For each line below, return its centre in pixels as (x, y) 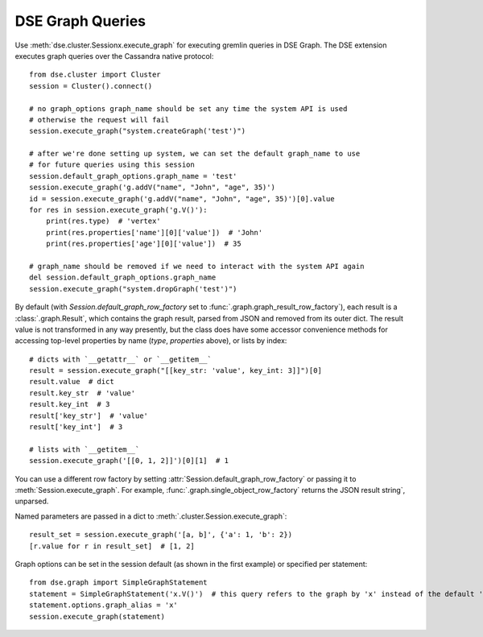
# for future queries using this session (112, 165)
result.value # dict (72, 382)
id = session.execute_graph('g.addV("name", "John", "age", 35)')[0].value (182, 199)
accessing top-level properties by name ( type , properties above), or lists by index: (151, 341)
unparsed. (32, 501)
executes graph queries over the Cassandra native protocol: (114, 56)
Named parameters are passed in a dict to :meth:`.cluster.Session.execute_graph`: (151, 516)
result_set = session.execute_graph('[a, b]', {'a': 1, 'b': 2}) (161, 535)
